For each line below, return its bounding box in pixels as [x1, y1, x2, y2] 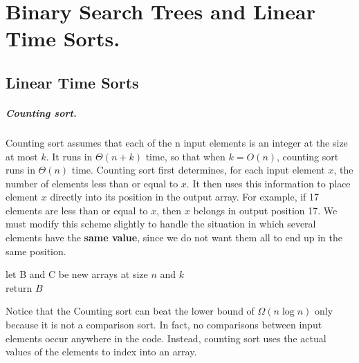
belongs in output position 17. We [193, 203, 338, 217]
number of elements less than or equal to [6, 176, 178, 190]
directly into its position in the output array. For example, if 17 [50, 189, 320, 204]
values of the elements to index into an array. [6, 344, 197, 359]
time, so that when [145, 149, 225, 163]
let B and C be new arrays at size [6, 267, 148, 281]
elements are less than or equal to [6, 203, 148, 217]
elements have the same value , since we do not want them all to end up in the [6, 230, 342, 245]
